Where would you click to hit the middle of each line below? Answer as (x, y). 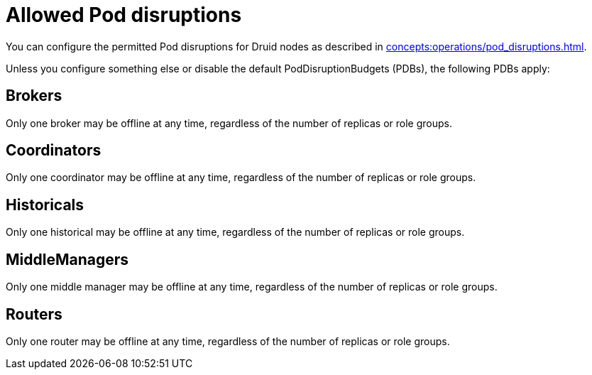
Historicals (45, 205)
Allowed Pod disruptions (124, 15)
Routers (34, 314)
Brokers (34, 96)
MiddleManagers (67, 259)
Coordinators (54, 151)
